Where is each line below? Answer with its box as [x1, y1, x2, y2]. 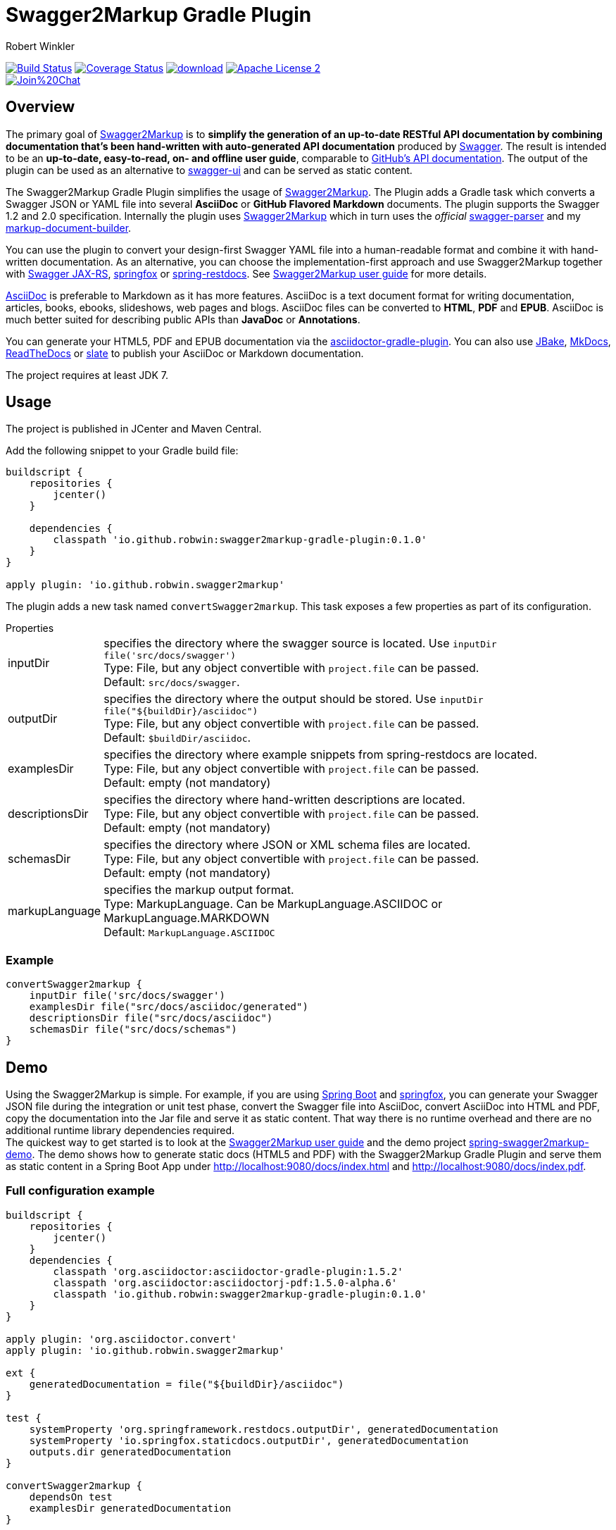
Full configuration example [6, 1183, 155, 1198]
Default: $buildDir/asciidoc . [103, 730, 251, 745]
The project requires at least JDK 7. [6, 368, 168, 381]
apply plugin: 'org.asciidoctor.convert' [6, 1333, 237, 1345]
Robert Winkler [6, 39, 75, 52]
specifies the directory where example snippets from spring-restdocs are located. [103, 747, 538, 762]
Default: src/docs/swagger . [103, 675, 240, 690]
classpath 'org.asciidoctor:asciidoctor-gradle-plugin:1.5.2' [53, 1265, 403, 1277]
